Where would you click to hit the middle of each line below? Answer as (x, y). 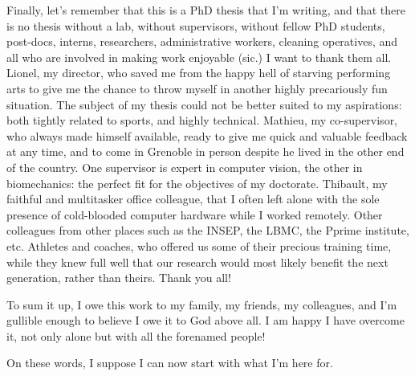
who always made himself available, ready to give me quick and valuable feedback (207, 135)
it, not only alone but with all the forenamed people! (136, 335)
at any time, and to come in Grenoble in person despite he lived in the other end (205, 151)
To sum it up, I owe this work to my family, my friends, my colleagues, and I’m (202, 304)
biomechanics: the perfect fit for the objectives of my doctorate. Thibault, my (197, 183)
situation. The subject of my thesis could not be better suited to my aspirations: (204, 104)
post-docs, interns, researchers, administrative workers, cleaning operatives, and (202, 41)
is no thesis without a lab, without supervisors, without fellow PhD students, (196, 25)
